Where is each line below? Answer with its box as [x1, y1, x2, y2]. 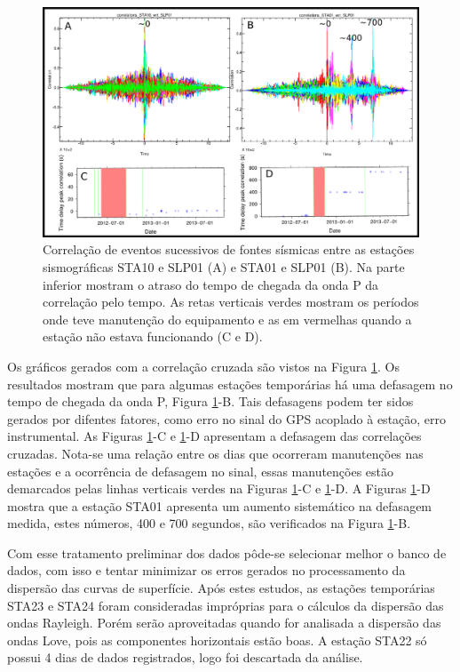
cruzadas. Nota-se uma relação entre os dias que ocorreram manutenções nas [7, 444, 424, 462]
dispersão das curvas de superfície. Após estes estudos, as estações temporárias [7, 579, 435, 597]
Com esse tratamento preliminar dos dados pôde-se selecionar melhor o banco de [7, 543, 447, 562]
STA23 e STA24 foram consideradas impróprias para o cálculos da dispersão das [7, 596, 444, 614]
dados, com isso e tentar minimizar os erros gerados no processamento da [7, 561, 406, 580]
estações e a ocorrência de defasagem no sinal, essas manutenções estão [7, 461, 394, 480]
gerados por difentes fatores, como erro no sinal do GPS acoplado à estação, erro [7, 409, 447, 428]
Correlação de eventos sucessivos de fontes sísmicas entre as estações [43, 240, 415, 259]
